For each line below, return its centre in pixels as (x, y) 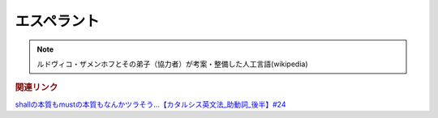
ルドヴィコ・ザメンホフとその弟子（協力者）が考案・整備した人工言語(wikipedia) (172, 64)
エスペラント (58, 21)
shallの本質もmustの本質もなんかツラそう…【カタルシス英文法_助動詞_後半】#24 (150, 104)
